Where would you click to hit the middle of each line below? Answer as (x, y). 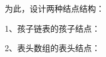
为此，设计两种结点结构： (54, 8)
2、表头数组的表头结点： (52, 48)
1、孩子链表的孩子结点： (52, 28)
